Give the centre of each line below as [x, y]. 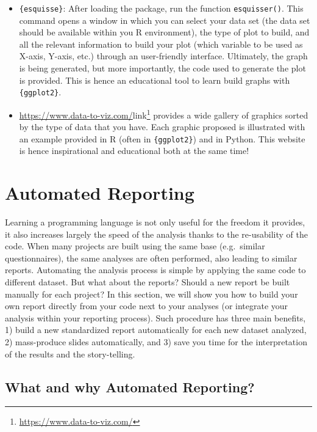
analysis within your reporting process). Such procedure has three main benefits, [155, 317]
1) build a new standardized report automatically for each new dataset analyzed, [156, 330]
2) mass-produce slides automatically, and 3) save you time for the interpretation [156, 342]
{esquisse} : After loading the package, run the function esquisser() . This [161, 8]
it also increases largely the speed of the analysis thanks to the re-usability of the [156, 234]
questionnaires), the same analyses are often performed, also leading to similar [151, 258]
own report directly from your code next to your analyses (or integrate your [147, 306]
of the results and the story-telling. [70, 353]
